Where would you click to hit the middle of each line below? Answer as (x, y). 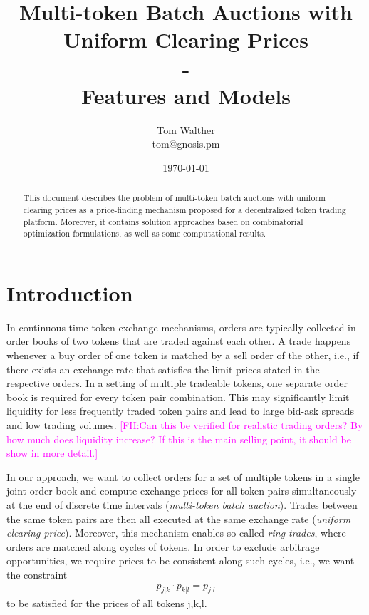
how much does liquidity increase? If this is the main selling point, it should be (179, 439)
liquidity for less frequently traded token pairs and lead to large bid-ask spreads (181, 411)
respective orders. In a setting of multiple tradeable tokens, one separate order (177, 383)
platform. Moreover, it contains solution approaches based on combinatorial (163, 221)
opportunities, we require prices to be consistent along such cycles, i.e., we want (181, 560)
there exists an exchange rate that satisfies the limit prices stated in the (163, 369)
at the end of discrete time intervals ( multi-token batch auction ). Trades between (182, 504)
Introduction (70, 293)
